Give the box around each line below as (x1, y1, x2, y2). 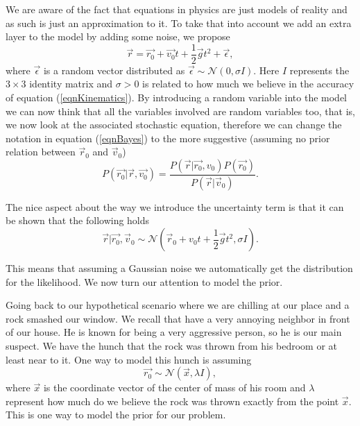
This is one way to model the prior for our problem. (6, 407, 226, 422)
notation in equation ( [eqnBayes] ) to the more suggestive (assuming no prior (6, 130, 330, 145)
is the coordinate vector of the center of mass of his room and (43, 380, 306, 395)
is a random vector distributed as (43, 62, 185, 77)
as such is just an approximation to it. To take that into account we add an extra (6, 15, 352, 30)
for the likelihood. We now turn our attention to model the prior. (6, 274, 283, 289)
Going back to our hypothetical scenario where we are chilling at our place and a (6, 298, 350, 312)
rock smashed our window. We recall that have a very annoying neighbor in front (6, 311, 350, 325)
